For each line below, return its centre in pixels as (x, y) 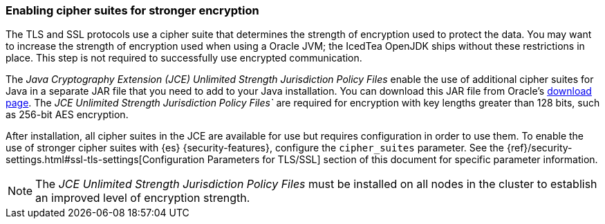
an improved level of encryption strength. (143, 198)
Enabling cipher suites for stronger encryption (132, 10)
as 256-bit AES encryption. (67, 115)
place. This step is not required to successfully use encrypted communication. (184, 58)
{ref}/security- (539, 148)
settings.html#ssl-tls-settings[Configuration (105, 160)
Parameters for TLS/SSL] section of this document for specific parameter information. (402, 160)
